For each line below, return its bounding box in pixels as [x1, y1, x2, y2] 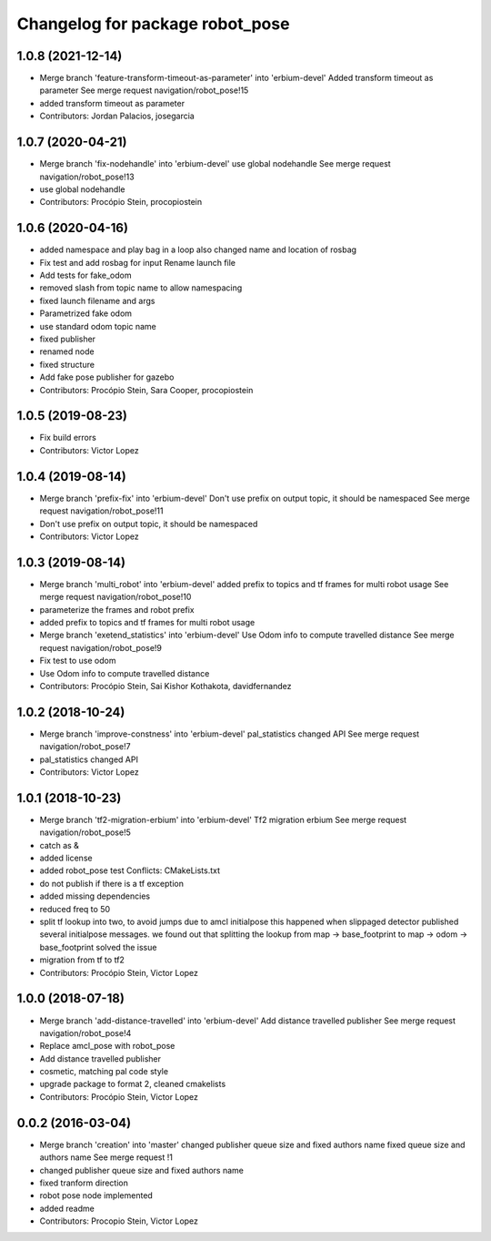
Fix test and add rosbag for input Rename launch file [39, 257, 236, 268]
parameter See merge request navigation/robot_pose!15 [39, 85, 249, 96]
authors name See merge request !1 [39, 1152, 173, 1163]
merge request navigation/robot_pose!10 [39, 592, 192, 603]
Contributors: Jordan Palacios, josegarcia [39, 110, 195, 122]
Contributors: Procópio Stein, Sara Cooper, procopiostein [39, 384, 254, 395]
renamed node [39, 346, 95, 357]
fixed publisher [39, 333, 95, 344]
